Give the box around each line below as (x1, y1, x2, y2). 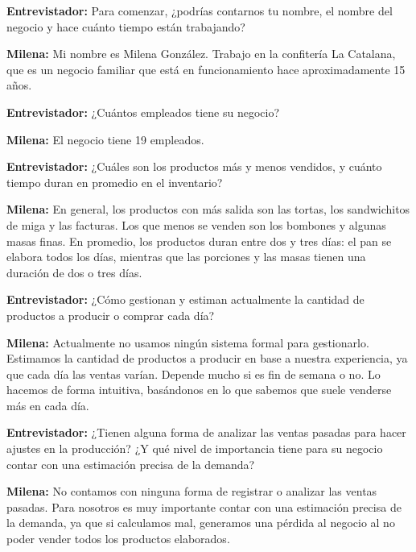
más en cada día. (6, 396, 89, 413)
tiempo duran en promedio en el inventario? (6, 173, 223, 190)
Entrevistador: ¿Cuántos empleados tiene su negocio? (6, 103, 280, 120)
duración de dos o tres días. (6, 264, 142, 280)
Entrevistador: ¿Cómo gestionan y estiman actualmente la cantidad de (6, 291, 365, 308)
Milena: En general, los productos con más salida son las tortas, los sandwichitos (6, 201, 410, 218)
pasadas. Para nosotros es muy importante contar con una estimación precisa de (6, 498, 402, 515)
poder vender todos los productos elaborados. (6, 530, 230, 547)
